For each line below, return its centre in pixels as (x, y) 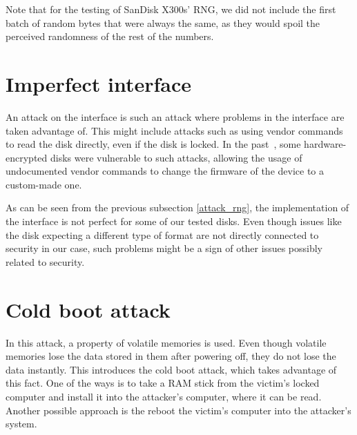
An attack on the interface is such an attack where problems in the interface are (175, 116)
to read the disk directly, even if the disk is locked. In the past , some (153, 144)
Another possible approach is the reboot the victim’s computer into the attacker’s (178, 410)
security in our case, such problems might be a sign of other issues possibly (164, 248)
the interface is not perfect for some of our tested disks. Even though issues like (174, 221)
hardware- (325, 144)
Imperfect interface (98, 83)
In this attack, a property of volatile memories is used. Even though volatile (166, 342)
